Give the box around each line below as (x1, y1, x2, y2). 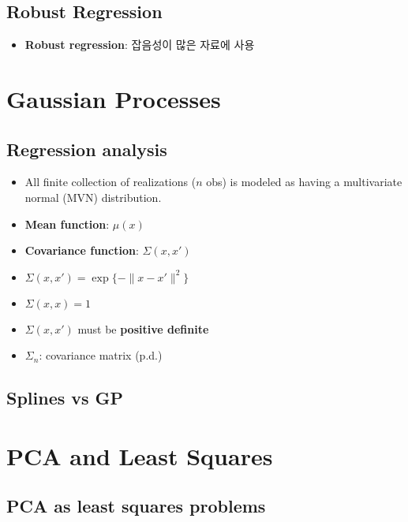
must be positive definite (77, 320, 209, 337)
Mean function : (24, 215, 110, 232)
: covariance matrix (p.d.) (39, 347, 163, 364)
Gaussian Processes (6, 82, 221, 114)
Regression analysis (6, 136, 167, 161)
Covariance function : (24, 242, 139, 259)
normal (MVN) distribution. (24, 188, 162, 205)
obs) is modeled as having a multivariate (206, 173, 402, 190)
